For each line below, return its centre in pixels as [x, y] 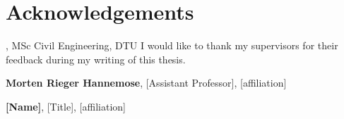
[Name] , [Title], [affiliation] [66, 106]
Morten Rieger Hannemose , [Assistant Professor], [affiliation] [146, 83]
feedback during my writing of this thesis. [96, 59]
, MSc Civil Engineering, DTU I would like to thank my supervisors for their [172, 45]
